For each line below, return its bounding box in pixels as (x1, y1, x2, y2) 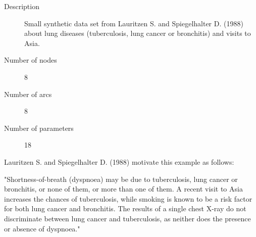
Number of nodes (4, 55, 57, 65)
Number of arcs (4, 88, 52, 99)
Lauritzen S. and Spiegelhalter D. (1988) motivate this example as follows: (4, 156, 234, 167)
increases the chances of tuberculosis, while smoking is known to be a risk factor (4, 193, 252, 204)
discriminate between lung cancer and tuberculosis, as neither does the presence (4, 213, 251, 223)
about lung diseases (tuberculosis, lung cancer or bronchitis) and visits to (24, 28, 251, 38)
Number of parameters (4, 122, 74, 133)
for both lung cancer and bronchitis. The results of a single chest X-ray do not (4, 203, 246, 214)
